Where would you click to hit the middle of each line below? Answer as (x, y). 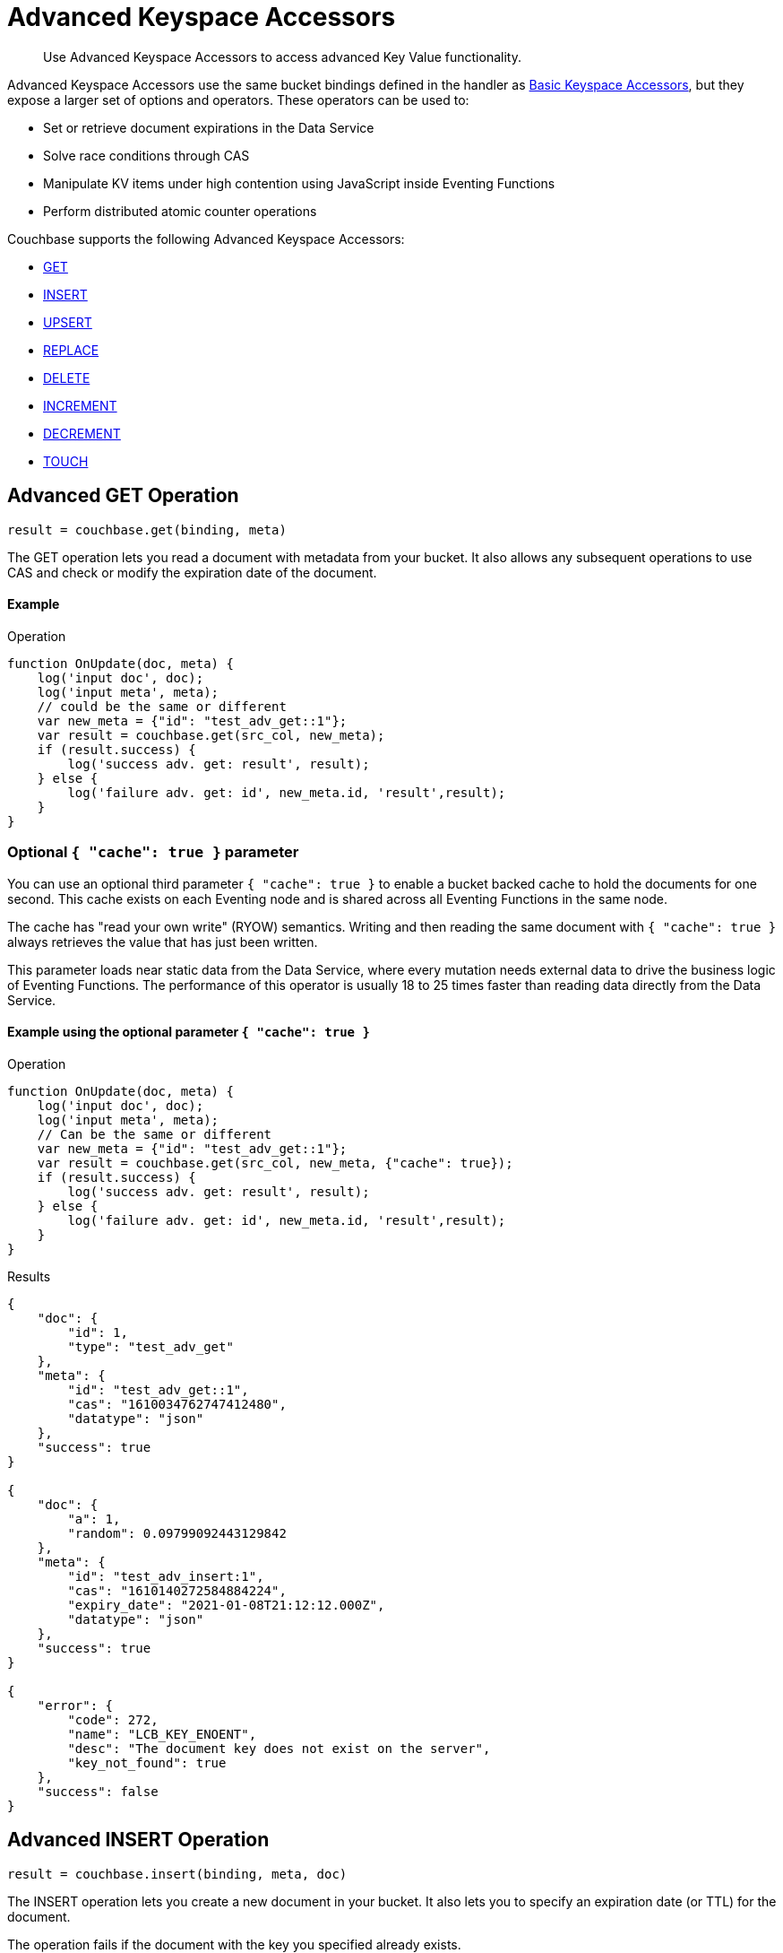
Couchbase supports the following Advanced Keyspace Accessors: (206, 239)
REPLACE (71, 350)
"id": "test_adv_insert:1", (166, 1576)
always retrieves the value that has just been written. (163, 942)
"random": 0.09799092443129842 (177, 1533)
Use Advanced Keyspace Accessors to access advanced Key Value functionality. (282, 56)
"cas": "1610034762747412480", (177, 1404)
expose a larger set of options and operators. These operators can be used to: (238, 100)
